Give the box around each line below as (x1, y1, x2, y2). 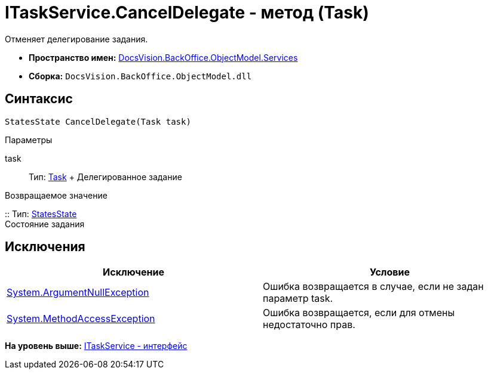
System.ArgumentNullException (7, 286, 149, 299)
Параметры (5, 134, 53, 145)
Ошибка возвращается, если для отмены (263, 307, 455, 319)
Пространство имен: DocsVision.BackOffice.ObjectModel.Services (29, 52, 298, 63)
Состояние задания (5, 218, 85, 229)
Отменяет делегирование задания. (5, 33, 148, 44)
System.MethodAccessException (7, 313, 155, 325)
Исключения (5, 239, 85, 255)
